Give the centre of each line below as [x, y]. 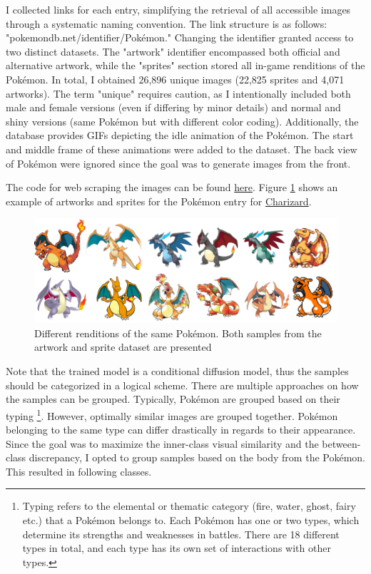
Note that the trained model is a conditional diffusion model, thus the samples [177, 371]
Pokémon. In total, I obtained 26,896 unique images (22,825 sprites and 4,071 [175, 79]
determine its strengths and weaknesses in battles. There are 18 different [181, 534]
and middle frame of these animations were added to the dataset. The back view [182, 149]
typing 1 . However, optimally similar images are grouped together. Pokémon [172, 414]
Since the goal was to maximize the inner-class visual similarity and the [162, 443]
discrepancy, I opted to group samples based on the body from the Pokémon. [197, 457]
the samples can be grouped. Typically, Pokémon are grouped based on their [173, 399]
